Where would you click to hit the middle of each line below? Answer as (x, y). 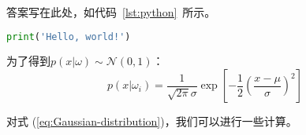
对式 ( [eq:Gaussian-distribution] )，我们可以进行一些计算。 (152, 121)
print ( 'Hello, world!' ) (69, 36)
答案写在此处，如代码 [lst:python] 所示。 (111, 12)
